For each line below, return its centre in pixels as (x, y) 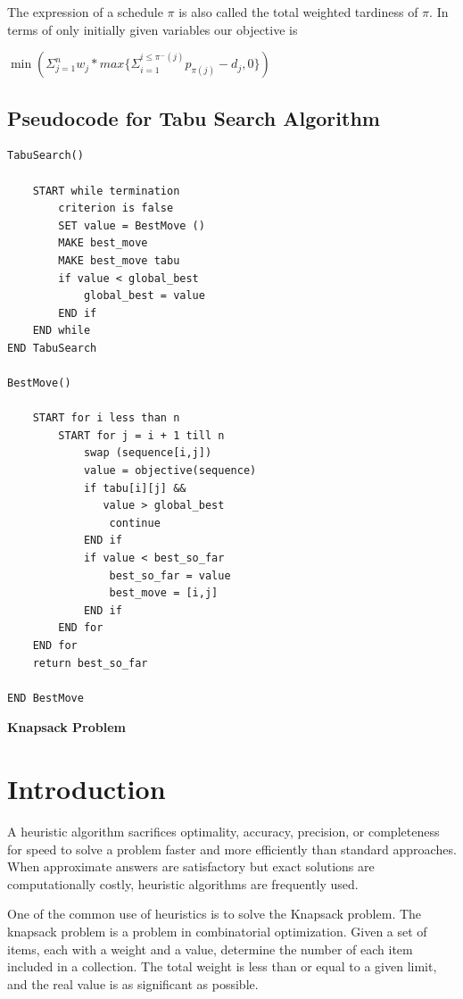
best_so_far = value (170, 575)
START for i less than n (106, 418)
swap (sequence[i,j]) (148, 453)
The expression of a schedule (85, 12)
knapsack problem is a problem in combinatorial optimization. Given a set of (217, 932)
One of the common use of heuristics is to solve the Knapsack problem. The (215, 914)
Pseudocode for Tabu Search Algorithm (194, 117)
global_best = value (144, 296)
